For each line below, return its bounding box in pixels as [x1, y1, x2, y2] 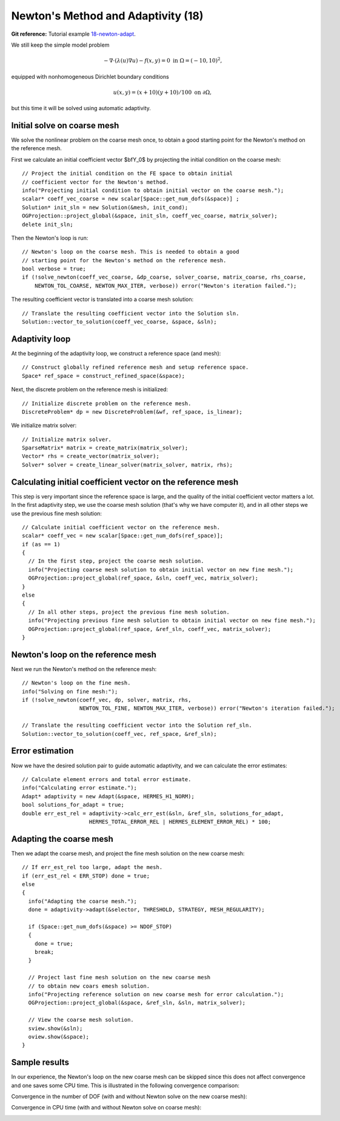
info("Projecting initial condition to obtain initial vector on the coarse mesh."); [22, 187, 284, 194]
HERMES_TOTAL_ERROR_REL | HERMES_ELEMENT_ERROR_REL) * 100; [88, 818, 272, 825]
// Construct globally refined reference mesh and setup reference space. [22, 364, 249, 371]
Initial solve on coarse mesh [11, 120, 119, 130]
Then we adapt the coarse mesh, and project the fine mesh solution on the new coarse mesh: [11, 850, 245, 857]
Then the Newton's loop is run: [11, 234, 88, 242]
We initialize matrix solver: [11, 422, 77, 429]
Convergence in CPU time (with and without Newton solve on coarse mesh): [11, 1104, 202, 1111]
